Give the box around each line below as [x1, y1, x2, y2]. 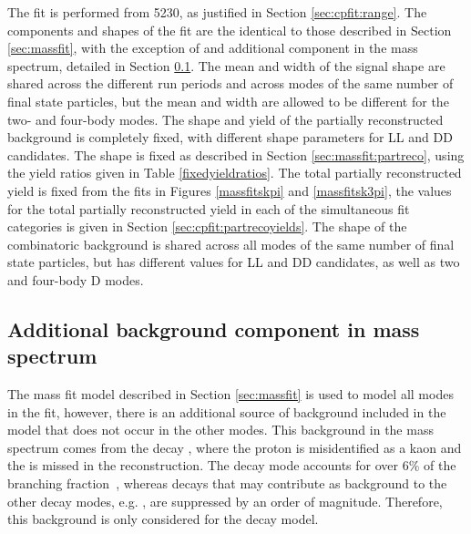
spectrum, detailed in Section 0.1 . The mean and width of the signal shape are [7, 56, 445, 75]
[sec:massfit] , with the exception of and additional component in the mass [7, 38, 418, 57]
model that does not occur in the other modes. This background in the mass [7, 420, 434, 439]
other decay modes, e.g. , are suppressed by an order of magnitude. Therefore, [7, 491, 443, 510]
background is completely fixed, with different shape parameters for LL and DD [7, 128, 453, 147]
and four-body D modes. [7, 270, 144, 289]
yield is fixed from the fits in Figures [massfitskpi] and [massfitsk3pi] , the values [7, 180, 452, 200]
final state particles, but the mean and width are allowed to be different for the [7, 91, 449, 110]
